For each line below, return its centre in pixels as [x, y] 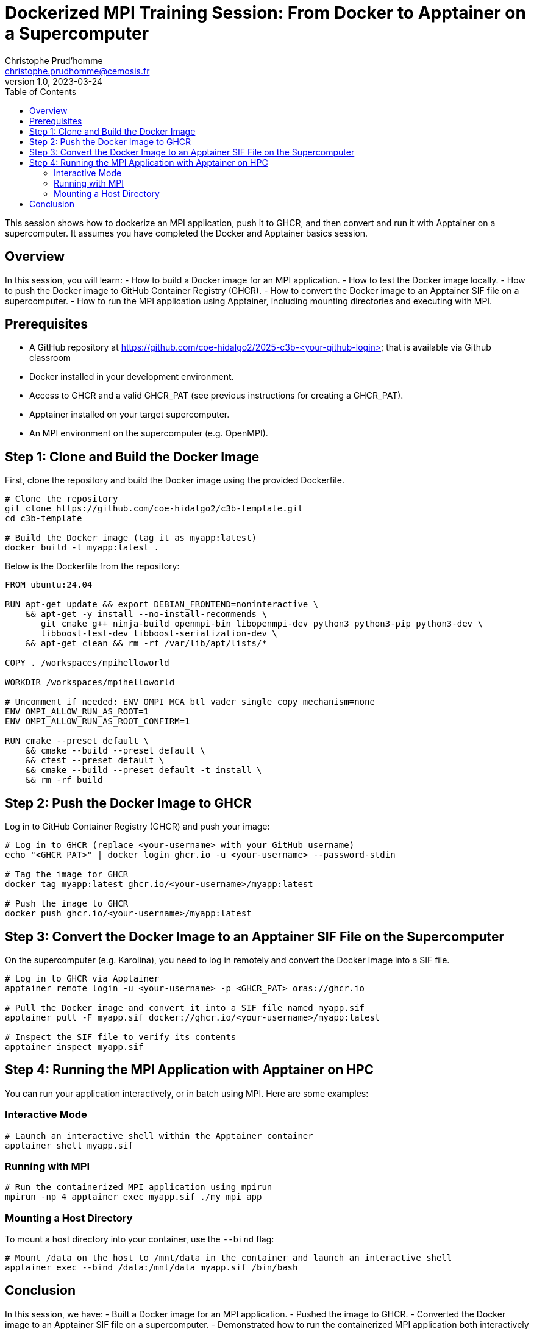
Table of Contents [41, 91]
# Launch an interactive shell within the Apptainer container [159, 1135]
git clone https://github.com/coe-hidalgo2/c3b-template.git [154, 509]
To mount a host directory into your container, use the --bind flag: [140, 1239]
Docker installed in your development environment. [132, 377]
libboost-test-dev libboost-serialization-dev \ [159, 634]
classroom [50, 358]
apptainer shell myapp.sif [69, 1145]
